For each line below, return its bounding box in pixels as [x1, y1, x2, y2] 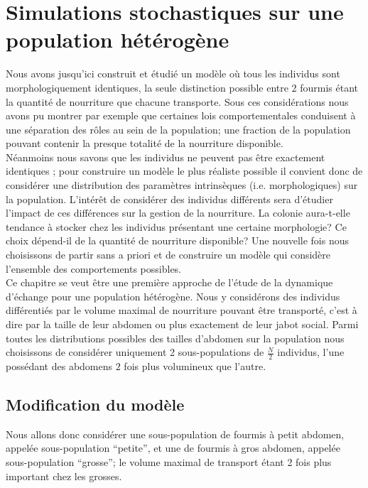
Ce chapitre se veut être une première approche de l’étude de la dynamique [6, 275, 333, 290]
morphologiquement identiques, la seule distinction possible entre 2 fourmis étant [6, 80, 359, 94]
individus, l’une [277, 345, 345, 359]
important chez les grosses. [6, 468, 122, 483]
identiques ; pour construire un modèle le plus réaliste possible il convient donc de [6, 163, 363, 178]
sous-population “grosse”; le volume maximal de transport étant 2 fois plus [6, 455, 332, 469]
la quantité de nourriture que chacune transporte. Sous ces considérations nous [6, 94, 349, 109]
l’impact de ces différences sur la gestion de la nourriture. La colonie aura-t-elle [6, 205, 350, 220]
